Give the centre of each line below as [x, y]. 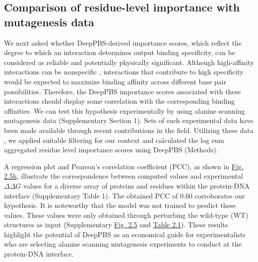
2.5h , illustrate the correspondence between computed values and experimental [124, 176]
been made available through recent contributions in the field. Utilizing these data [129, 130]
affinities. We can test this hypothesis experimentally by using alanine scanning [125, 110]
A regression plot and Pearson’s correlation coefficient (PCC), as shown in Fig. [124, 166]
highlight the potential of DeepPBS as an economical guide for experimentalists [125, 234]
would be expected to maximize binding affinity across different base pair [115, 81]
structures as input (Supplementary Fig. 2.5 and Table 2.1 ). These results [116, 225]
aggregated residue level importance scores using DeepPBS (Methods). [111, 150]
